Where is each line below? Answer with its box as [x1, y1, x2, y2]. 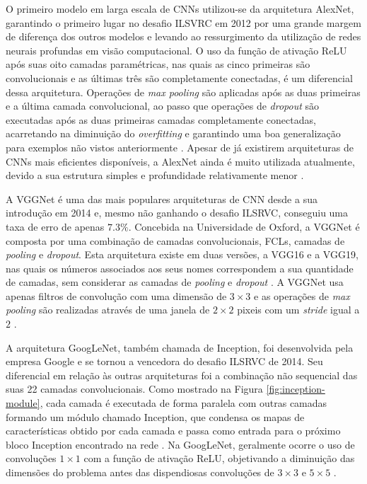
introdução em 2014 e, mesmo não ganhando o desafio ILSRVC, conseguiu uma [6, 205, 349, 220]
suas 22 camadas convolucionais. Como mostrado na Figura [6, 381, 263, 396]
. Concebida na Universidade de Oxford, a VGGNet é [128, 219, 360, 234]
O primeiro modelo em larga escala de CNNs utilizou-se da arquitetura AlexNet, [6, 1, 354, 16]
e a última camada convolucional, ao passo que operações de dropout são [6, 98, 320, 113]
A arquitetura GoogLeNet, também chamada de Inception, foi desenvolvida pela [6, 340, 354, 355]
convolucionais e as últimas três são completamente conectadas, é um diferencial [6, 70, 353, 85]
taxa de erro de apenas [6, 219, 105, 234]
